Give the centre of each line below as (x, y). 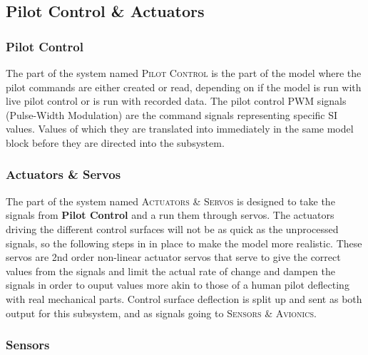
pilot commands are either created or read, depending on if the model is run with (184, 87)
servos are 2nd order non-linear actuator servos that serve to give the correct (173, 257)
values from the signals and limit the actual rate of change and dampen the (170, 271)
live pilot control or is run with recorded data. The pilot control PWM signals (176, 101)
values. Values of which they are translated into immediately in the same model (180, 129)
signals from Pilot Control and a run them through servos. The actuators (170, 215)
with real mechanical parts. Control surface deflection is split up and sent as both (184, 298)
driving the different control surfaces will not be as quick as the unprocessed (172, 228)
